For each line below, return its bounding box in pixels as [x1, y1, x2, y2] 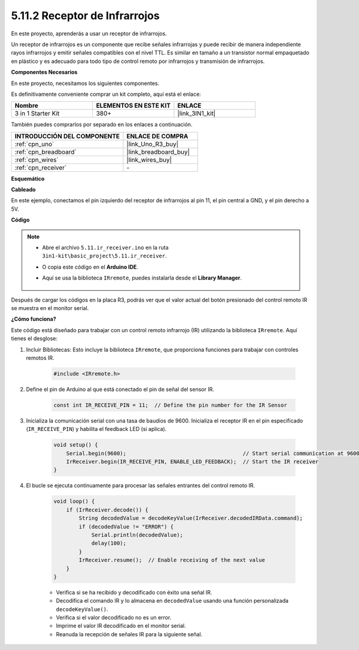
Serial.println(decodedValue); [91, 531, 184, 538]
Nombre [14, 102, 39, 110]
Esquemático [11, 175, 45, 182]
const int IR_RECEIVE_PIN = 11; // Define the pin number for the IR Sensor [53, 402, 287, 408]
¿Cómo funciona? [11, 315, 56, 323]
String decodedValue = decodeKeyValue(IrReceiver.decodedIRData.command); [78, 515, 303, 522]
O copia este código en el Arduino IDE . [42, 263, 139, 271]
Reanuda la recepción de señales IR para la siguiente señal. [56, 630, 203, 637]
